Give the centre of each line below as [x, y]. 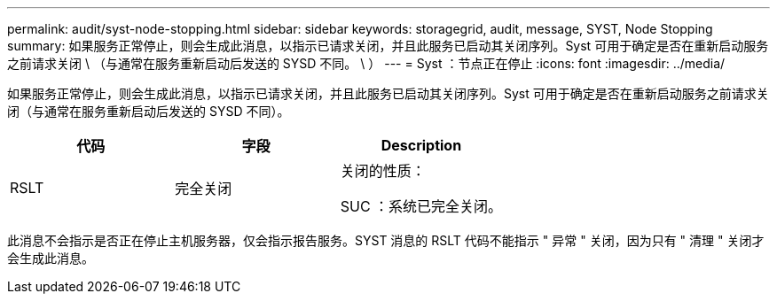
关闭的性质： [383, 171]
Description [421, 145]
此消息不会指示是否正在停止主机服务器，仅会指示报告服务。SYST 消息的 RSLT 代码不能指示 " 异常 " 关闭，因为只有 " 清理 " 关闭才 [386, 240]
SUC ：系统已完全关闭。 [421, 206]
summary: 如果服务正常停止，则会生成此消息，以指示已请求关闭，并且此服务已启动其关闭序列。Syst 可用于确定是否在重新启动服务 [388, 46]
